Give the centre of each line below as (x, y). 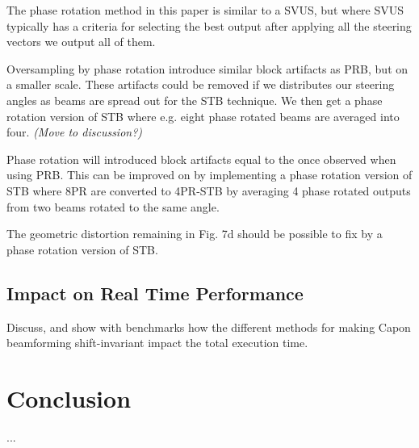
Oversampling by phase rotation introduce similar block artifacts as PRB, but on (207, 68)
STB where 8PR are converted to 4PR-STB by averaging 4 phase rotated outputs (209, 190)
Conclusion (69, 398)
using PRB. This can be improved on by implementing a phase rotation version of (209, 175)
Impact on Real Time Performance (155, 293)
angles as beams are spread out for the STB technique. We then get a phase (195, 100)
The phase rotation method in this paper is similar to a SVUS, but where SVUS (205, 10)
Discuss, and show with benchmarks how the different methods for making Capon (209, 327)
